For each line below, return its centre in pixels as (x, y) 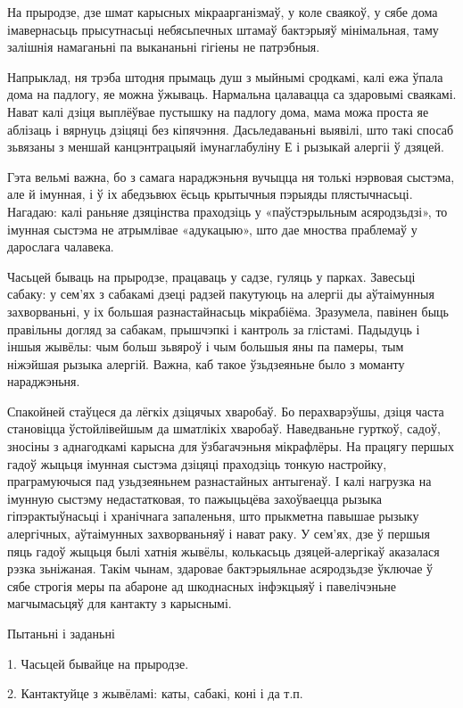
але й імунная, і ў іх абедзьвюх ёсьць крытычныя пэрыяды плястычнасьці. (210, 194)
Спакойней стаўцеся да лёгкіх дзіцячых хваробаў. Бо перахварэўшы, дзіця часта (226, 411)
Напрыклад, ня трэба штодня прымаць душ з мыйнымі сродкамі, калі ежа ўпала (225, 76)
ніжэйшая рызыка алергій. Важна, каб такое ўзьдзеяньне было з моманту (206, 363)
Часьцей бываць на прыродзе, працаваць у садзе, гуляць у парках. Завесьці (211, 276)
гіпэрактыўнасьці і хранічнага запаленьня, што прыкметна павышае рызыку (213, 516)
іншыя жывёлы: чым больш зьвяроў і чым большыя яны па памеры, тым (206, 346)
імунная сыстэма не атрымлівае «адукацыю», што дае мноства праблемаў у (212, 229)
